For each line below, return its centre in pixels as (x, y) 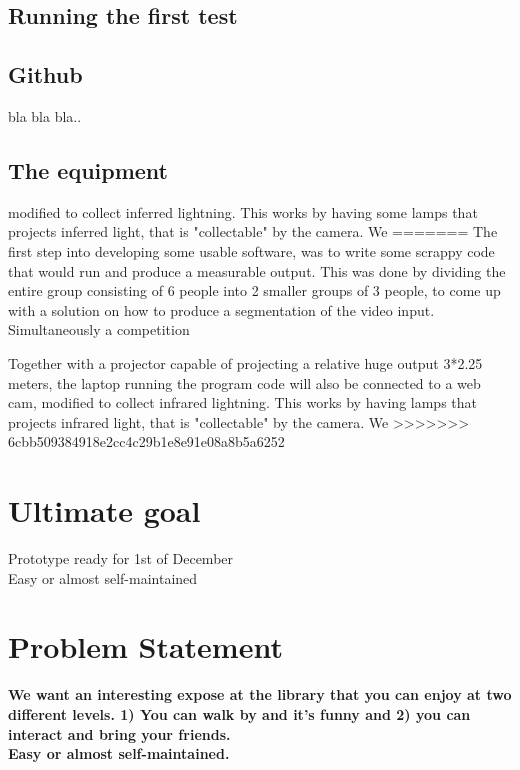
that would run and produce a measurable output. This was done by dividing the (257, 270)
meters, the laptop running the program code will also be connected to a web (244, 382)
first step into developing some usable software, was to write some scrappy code (251, 250)
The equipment (88, 169)
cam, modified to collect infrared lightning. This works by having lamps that (242, 402)
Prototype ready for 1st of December (121, 558)
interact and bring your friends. (119, 733)
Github (45, 74)
